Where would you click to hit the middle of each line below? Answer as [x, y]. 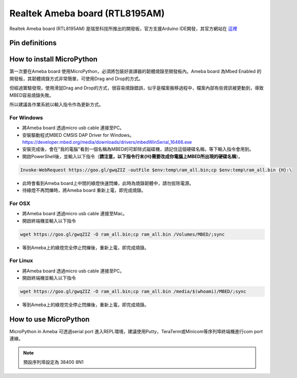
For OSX [20, 203]
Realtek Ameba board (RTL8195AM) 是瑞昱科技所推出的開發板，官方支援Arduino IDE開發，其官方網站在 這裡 [123, 29]
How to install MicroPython [54, 59]
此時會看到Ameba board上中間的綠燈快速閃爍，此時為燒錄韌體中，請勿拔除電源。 [108, 183]
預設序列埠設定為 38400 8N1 [53, 362]
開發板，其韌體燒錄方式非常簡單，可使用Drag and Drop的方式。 [76, 79]
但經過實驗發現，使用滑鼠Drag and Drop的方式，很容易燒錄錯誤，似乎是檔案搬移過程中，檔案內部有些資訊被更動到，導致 [137, 88]
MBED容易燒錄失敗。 [32, 95]
